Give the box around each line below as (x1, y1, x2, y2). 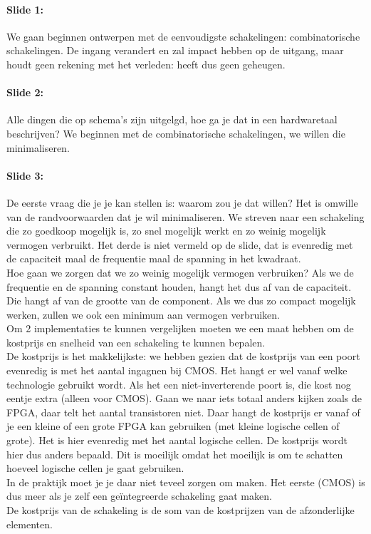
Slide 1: (6, 1, 44, 16)
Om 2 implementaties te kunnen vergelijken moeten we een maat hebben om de (6, 321, 354, 336)
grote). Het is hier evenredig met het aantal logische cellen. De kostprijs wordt (6, 433, 348, 448)
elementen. (6, 516, 53, 531)
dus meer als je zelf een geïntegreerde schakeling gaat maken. (6, 488, 272, 503)
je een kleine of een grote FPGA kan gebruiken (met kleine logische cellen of (6, 419, 340, 433)
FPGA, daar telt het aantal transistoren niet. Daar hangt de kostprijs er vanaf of (6, 404, 360, 419)
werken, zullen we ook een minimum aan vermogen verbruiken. (6, 307, 280, 322)
